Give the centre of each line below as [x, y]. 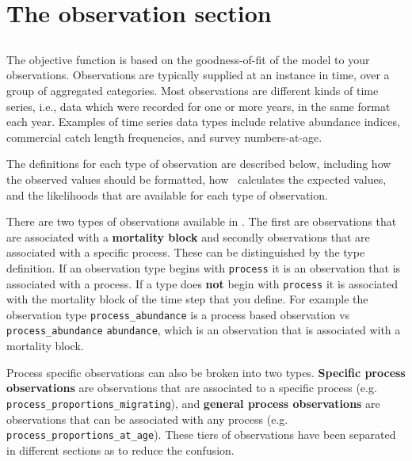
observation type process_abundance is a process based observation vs [178, 314]
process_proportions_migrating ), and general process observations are [193, 403]
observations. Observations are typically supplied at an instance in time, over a [198, 75]
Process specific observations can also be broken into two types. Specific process [206, 372]
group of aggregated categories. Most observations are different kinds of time [193, 90]
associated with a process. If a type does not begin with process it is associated [202, 283]
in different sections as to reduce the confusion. [120, 450]
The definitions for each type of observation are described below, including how [199, 164]
